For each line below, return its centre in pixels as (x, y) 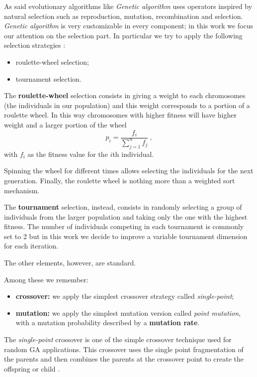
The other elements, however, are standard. (70, 263)
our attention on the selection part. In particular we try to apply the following (123, 35)
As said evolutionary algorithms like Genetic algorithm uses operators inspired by (128, 6)
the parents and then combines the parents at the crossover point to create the (124, 359)
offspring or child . (32, 368)
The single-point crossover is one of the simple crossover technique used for (118, 339)
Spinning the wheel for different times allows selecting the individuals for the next (129, 171)
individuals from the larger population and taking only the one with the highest (126, 216)
